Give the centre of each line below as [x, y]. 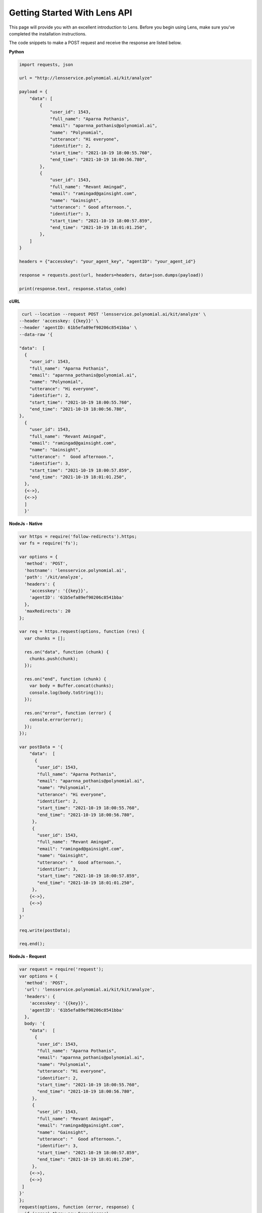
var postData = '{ [41, 747]
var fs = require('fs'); [49, 543]
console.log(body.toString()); [66, 692]
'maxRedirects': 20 [48, 611]
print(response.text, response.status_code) [73, 288]
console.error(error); [56, 720]
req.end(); [32, 944]
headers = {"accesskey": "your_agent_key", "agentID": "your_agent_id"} [107, 262]
